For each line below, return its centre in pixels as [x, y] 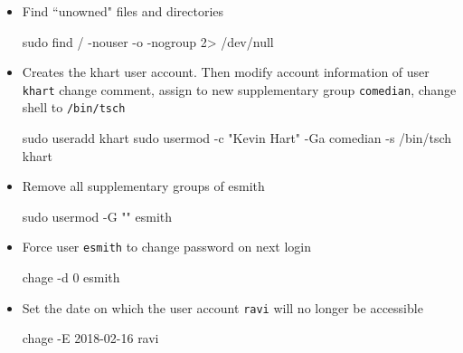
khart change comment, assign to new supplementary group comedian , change [239, 89]
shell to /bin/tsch [74, 107]
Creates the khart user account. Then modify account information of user [226, 72]
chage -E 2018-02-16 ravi [90, 338]
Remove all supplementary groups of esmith [143, 186]
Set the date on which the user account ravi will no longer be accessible [222, 307]
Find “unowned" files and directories [123, 11]
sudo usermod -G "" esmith [97, 216]
